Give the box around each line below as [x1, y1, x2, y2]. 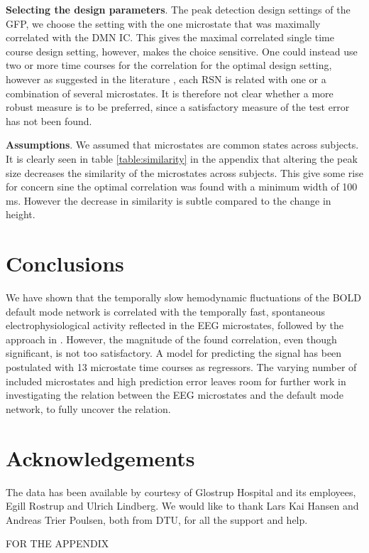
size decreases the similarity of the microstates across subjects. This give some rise [6, 165, 363, 180]
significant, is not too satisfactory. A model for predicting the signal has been [6, 345, 342, 360]
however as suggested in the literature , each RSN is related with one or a [6, 71, 326, 86]
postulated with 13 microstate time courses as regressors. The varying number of [6, 360, 357, 374]
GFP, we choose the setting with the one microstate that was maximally [6, 16, 321, 31]
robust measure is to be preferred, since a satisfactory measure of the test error [6, 100, 350, 114]
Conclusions [6, 249, 124, 278]
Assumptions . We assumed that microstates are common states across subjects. [6, 137, 359, 152]
